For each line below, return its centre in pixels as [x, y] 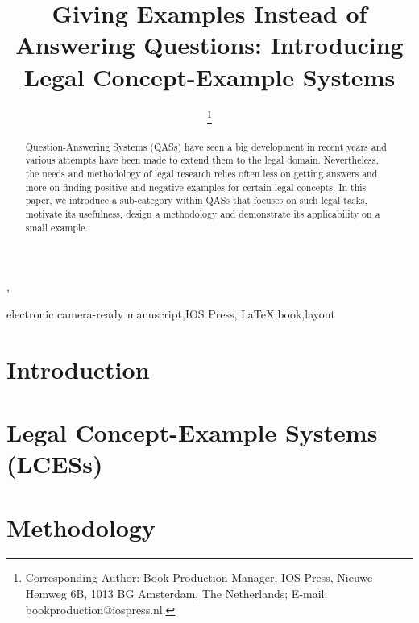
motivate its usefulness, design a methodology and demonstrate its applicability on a [203, 213]
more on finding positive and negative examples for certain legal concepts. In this [196, 187]
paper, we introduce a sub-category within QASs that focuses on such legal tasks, [196, 200]
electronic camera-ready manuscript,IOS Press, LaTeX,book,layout [171, 313]
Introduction [78, 369]
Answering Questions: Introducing [209, 45]
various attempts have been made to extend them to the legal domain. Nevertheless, [202, 160]
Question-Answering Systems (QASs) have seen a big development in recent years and [206, 146]
